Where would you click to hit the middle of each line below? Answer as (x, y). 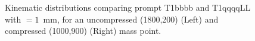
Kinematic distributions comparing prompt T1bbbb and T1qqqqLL (128, 7)
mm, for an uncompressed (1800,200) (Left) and (131, 19)
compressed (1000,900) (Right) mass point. (83, 31)
